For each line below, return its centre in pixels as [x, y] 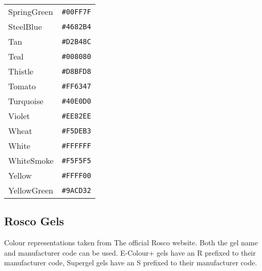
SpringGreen [31, 12]
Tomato [22, 86]
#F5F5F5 [76, 160]
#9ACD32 [76, 190]
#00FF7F [76, 12]
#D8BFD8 [76, 71]
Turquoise [26, 101]
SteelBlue [25, 26]
